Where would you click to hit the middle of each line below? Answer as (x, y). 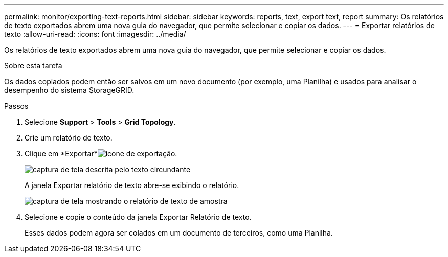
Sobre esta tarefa (33, 66)
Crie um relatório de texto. (69, 138)
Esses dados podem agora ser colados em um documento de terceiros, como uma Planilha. (179, 233)
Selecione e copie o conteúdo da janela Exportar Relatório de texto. (138, 217)
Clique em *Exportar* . (101, 154)
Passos (16, 106)
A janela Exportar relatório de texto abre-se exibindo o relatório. (132, 185)
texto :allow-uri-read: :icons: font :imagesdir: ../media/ (95, 34)
